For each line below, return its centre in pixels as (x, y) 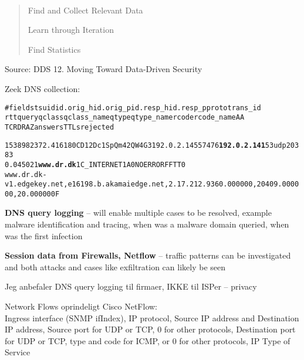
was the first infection (44, 235)
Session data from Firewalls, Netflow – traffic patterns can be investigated (148, 255)
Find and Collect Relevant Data (85, 10)
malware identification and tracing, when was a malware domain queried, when (147, 224)
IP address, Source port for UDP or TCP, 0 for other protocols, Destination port (150, 329)
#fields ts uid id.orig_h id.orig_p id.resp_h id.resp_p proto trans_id (133, 108)
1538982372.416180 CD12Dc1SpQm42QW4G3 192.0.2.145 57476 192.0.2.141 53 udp (146, 145)
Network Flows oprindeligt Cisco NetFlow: (81, 306)
